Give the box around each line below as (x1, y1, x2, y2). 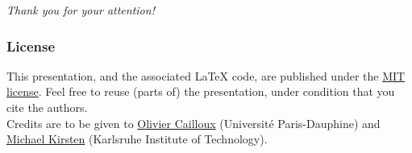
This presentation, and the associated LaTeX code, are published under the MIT (6, 67, 406, 84)
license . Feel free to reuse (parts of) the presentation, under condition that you (6, 83, 395, 100)
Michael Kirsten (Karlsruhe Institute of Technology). (6, 130, 268, 147)
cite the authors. (6, 99, 88, 115)
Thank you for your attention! (6, 2, 155, 18)
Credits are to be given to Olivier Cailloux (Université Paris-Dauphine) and (6, 114, 381, 131)
